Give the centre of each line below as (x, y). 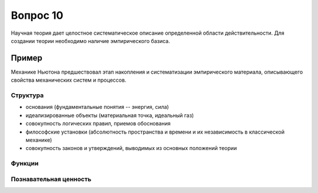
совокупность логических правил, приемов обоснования (98, 124)
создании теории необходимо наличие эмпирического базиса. (90, 41)
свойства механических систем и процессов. (69, 80)
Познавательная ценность (51, 179)
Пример (26, 58)
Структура (27, 95)
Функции (25, 164)
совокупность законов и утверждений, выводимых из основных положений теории (131, 148)
